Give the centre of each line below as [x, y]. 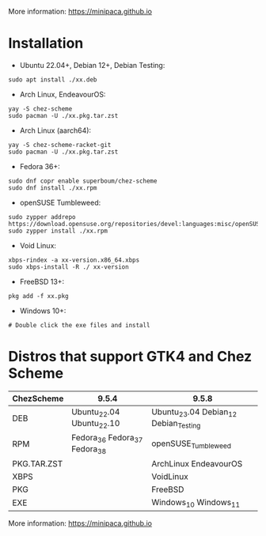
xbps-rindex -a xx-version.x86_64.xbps [74, 260]
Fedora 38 [89, 450]
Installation [46, 43]
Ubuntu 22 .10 [95, 424]
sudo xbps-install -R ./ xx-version [68, 267]
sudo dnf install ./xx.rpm [53, 188]
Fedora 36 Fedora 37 [107, 439]
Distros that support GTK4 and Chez [130, 357]
